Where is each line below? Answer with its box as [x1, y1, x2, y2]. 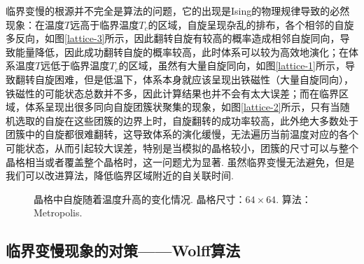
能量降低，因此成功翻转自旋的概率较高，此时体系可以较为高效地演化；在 [15, 44, 349, 59]
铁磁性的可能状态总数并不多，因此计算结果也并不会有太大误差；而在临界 [6, 85, 339, 100]
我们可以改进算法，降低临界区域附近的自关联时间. [6, 168, 234, 183]
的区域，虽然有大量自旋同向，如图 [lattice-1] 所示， [118, 58, 345, 73]
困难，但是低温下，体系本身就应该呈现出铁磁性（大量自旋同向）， [54, 71, 353, 86]
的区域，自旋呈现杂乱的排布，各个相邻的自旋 [148, 17, 354, 32]
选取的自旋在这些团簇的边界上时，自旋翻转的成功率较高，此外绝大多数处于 [15, 113, 358, 127]
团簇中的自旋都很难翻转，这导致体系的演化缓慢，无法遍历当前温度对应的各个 [6, 127, 358, 141]
